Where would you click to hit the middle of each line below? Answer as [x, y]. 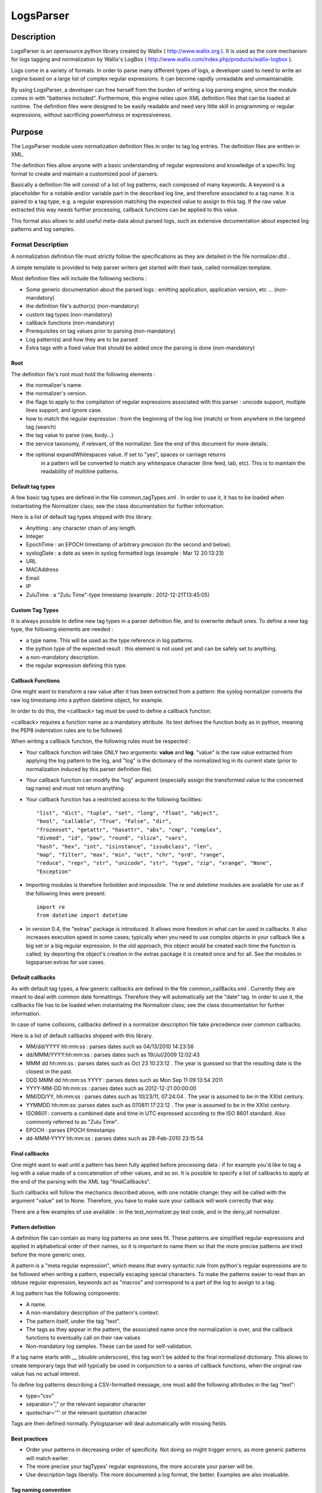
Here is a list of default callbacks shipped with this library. [82, 1036]
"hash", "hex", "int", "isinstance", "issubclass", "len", [125, 846]
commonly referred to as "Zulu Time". [72, 1122]
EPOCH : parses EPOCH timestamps [71, 1130]
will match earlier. [48, 1458]
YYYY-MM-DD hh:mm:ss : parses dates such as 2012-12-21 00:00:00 [111, 1088]
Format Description [40, 244]
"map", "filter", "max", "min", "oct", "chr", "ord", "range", [131, 855]
